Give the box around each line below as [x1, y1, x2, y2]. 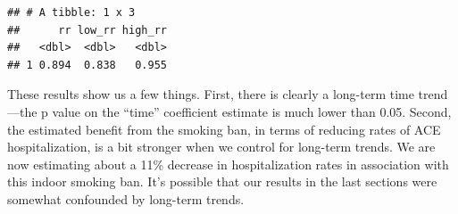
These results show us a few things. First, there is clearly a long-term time [7, 85, 414, 103]
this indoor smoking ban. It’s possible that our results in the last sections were [7, 172, 437, 191]
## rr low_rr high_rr [7, 23, 167, 37]
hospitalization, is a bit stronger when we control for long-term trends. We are [7, 137, 436, 156]
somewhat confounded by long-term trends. [7, 189, 245, 208]
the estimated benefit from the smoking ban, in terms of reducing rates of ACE [7, 119, 441, 138]
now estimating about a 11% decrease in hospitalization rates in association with [7, 154, 449, 173]
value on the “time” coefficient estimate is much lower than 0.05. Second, [52, 102, 452, 120]
